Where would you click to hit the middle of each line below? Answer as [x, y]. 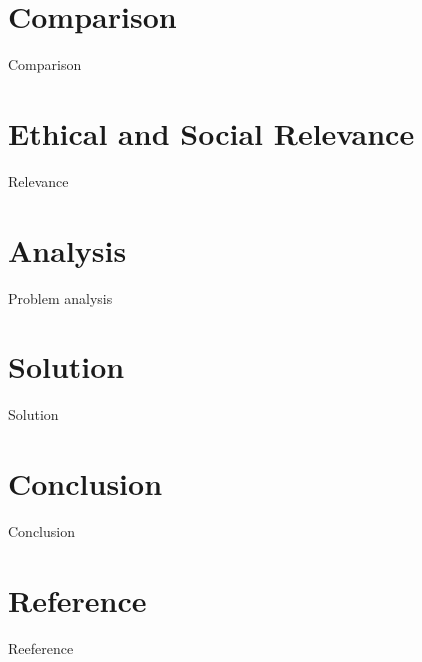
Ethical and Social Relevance [211, 132]
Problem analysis [60, 297]
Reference [77, 599]
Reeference [41, 647]
